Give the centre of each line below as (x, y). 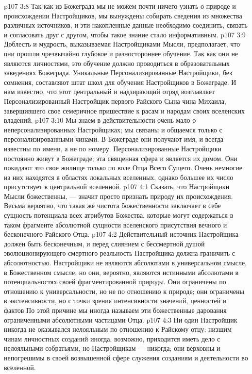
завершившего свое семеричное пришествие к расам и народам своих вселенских (124, 110)
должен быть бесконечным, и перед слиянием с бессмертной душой (104, 243)
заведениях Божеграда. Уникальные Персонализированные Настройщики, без (118, 73)
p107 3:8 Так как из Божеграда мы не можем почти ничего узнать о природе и (120, 6)
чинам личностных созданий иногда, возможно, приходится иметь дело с (112, 338)
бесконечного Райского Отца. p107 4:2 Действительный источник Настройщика (121, 234)
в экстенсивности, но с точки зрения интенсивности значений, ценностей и (115, 301)
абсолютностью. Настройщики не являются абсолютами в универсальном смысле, (126, 263)
